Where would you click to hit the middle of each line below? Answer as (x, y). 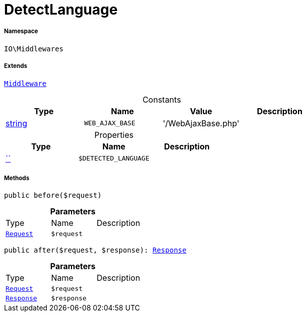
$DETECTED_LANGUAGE (114, 159)
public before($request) (53, 195)
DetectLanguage (61, 10)
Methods (17, 178)
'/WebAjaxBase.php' (201, 123)
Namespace (21, 31)
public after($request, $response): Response (95, 250)
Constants (162, 99)
